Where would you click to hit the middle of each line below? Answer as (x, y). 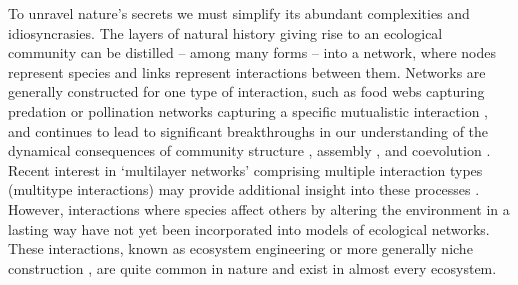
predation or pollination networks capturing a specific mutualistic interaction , (248, 110)
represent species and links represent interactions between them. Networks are (247, 71)
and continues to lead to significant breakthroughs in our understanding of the (248, 130)
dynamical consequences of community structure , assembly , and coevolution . (249, 150)
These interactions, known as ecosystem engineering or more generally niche (240, 248)
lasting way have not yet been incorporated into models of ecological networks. (249, 228)
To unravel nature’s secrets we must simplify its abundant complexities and (239, 13)
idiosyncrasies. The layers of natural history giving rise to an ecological (225, 32)
